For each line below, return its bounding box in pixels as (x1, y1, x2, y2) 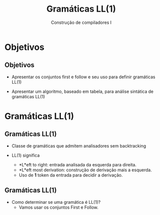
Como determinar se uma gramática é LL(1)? (11, 199, 101, 205)
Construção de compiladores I (51, 19, 112, 25)
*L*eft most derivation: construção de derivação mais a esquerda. (18, 167, 152, 173)
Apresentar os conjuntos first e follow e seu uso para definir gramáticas (11, 74, 156, 80)
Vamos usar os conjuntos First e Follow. (18, 204, 99, 210)
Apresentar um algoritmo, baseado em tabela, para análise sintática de (11, 89, 154, 94)
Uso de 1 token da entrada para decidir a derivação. (18, 172, 123, 178)
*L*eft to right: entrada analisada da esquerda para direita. (18, 161, 137, 167)
